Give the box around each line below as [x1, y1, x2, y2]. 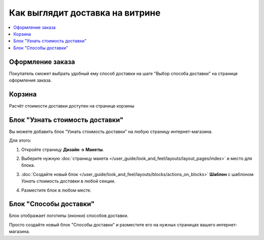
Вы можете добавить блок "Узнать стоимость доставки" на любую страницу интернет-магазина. [9, 129, 213, 134]
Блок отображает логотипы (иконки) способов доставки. [9, 213, 129, 218]
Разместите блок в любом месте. [21, 187, 91, 193]
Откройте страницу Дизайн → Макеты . [21, 147, 104, 153]
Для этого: [9, 137, 32, 144]
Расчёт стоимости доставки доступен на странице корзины [9, 103, 134, 109]
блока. [21, 162, 35, 168]
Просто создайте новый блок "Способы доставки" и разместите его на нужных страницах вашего [9, 221, 216, 227]
